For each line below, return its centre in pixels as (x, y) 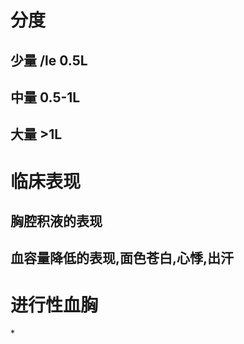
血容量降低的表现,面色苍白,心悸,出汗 (122, 258)
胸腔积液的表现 (56, 221)
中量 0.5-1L (45, 97)
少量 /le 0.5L (49, 60)
